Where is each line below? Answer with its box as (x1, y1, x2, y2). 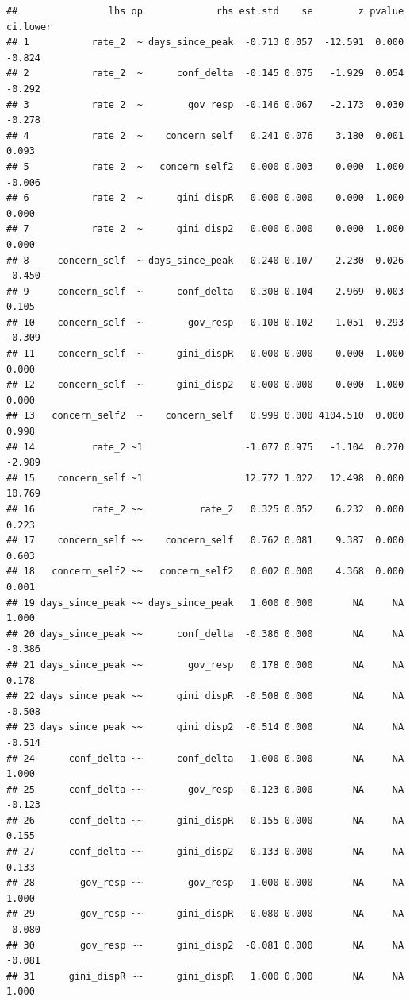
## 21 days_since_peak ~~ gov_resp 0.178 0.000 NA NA (6, 659, 404, 671)
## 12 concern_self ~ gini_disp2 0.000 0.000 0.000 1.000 (6, 379, 404, 391)
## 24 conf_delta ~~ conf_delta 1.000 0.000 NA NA (6, 752, 404, 764)
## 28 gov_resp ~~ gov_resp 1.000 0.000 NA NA (6, 877, 404, 889)
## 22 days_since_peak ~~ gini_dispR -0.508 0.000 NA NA (6, 690, 404, 702)
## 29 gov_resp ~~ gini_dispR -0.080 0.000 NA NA (6, 908, 404, 920)
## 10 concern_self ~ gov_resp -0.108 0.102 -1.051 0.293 (6, 316, 404, 328)
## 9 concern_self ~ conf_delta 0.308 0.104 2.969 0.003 (6, 285, 404, 297)
